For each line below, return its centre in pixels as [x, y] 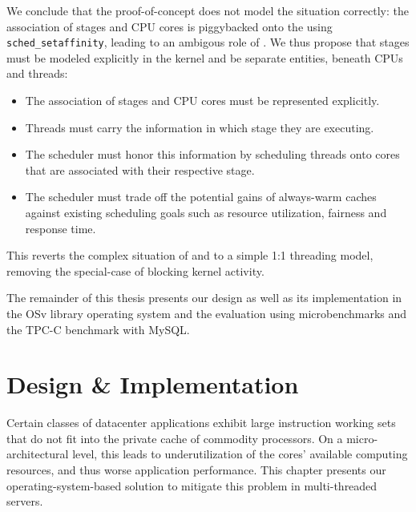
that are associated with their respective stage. [140, 169]
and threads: [37, 73]
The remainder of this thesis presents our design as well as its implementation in [204, 298]
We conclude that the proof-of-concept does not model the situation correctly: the [208, 10]
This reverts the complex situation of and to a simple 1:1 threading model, [190, 255]
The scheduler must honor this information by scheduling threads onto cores [212, 154]
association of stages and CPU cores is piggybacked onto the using [170, 26]
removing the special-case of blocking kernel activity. [135, 270]
